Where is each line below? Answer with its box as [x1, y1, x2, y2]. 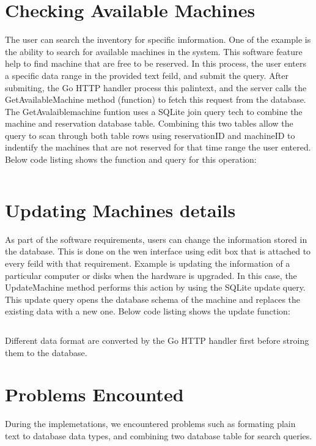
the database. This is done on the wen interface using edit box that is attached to [5, 245, 311, 258]
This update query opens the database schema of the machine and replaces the [5, 292, 301, 305]
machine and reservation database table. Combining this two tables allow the [5, 117, 293, 130]
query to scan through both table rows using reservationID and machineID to [5, 128, 295, 141]
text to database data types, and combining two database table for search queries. [5, 429, 312, 442]
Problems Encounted [5, 382, 184, 407]
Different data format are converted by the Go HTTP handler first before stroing [5, 333, 309, 346]
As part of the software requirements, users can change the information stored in [5, 232, 307, 245]
